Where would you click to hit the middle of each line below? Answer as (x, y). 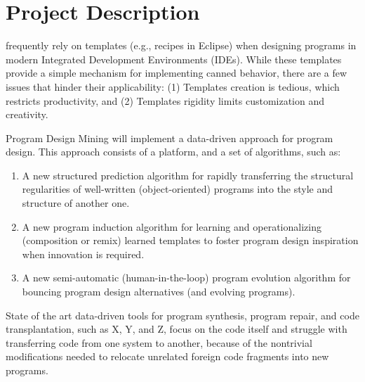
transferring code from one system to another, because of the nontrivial (159, 342)
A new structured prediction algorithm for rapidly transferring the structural (188, 175)
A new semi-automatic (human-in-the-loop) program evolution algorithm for (186, 278)
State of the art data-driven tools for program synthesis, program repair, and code (182, 315)
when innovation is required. (83, 254)
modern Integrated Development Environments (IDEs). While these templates (174, 59)
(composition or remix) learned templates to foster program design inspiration (190, 240)
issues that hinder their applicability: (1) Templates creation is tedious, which (173, 86)
